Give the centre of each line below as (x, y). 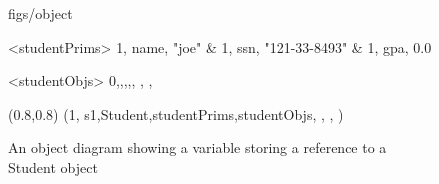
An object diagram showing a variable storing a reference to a (197, 147)
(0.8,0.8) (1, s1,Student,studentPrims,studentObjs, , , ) (176, 113)
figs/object (40, 13)
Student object (53, 166)
